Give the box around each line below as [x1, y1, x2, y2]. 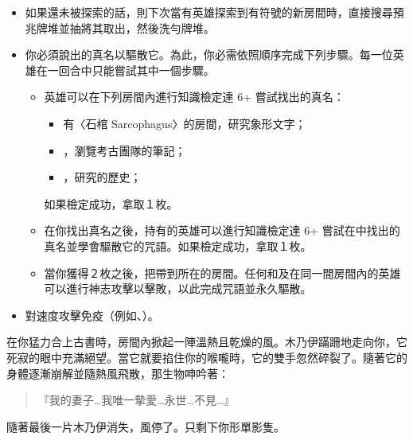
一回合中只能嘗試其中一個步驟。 [47, 61, 215, 78]
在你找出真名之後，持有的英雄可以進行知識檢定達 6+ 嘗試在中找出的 [44, 222, 400, 239]
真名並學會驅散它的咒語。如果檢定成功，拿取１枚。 [44, 237, 312, 254]
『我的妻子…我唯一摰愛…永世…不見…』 [37, 391, 236, 408]
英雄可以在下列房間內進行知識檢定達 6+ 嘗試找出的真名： [44, 88, 345, 105]
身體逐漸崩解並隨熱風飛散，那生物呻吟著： [6, 364, 229, 381]
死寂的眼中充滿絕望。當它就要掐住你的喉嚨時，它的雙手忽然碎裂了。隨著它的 [6, 348, 407, 365]
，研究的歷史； [63, 169, 142, 185]
